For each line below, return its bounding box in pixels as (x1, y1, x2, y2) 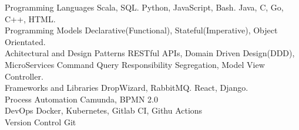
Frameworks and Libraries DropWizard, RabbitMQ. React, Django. (5, 81, 248, 94)
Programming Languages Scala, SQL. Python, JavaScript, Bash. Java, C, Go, (5, 1, 284, 13)
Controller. (5, 70, 43, 82)
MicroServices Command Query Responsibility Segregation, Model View (5, 58, 265, 70)
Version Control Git (5, 115, 76, 128)
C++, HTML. (5, 12, 56, 25)
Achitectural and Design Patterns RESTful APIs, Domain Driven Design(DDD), (5, 47, 295, 59)
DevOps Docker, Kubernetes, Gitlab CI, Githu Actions (5, 104, 203, 117)
